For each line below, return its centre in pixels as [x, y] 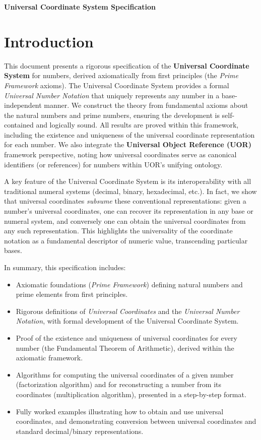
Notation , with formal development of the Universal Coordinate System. [127, 321]
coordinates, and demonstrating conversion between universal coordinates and [136, 421]
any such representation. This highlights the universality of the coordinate [118, 231]
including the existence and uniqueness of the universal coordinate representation [129, 134]
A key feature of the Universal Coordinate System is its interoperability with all [128, 181]
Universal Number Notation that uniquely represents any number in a [112, 95]
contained [19, 125]
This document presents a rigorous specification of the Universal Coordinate [127, 65]
